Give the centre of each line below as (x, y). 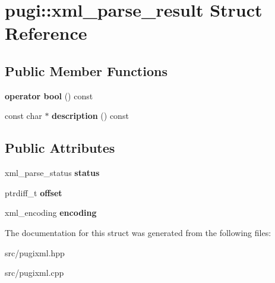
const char (23, 116)
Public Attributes (60, 148)
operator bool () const (49, 95)
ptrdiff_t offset (34, 192)
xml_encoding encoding (51, 213)
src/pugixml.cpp (34, 273)
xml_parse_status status (52, 173)
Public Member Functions (86, 70)
